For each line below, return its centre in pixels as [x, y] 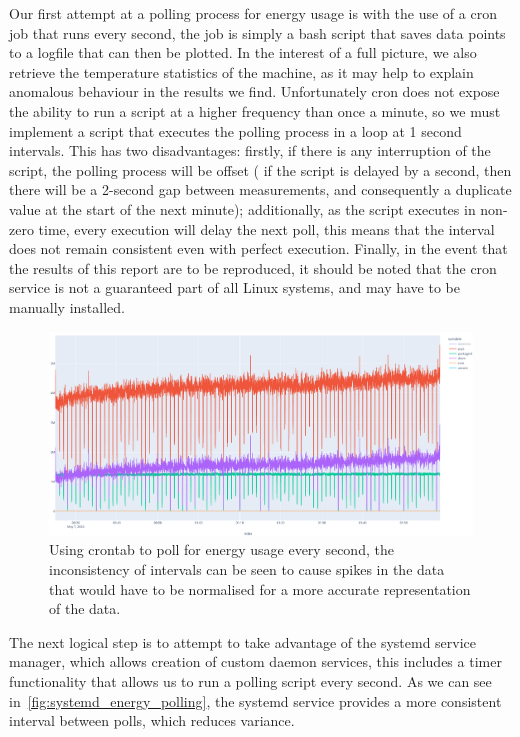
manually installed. [67, 306]
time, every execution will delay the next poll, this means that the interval [266, 228]
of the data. [85, 608]
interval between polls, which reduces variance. [152, 720]
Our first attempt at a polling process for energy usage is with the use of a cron [253, 13]
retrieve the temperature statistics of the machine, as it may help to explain [241, 71]
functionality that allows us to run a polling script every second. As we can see [250, 680]
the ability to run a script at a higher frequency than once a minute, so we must [255, 110]
